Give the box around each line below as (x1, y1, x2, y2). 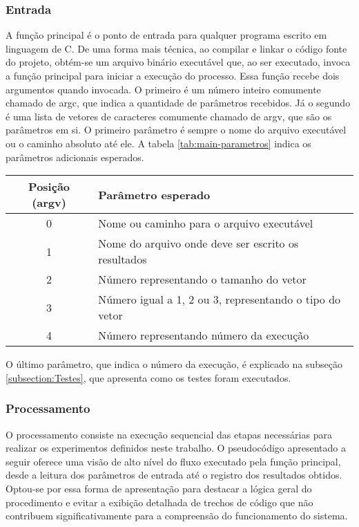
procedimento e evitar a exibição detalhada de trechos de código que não (6, 494, 313, 509)
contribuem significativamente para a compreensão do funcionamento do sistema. (6, 508, 348, 523)
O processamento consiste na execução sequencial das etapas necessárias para (6, 427, 332, 441)
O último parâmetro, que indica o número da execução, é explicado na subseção (6, 357, 342, 371)
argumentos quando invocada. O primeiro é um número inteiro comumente (6, 82, 321, 96)
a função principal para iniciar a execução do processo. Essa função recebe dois (6, 68, 340, 82)
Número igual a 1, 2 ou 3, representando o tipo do (98, 291, 341, 308)
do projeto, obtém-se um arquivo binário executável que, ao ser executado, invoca (6, 55, 351, 69)
